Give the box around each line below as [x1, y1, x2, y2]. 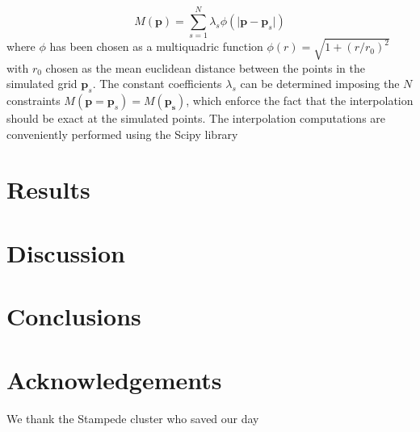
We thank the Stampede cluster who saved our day [6, 409, 259, 426]
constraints [6, 92, 61, 109]
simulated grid [6, 75, 78, 92]
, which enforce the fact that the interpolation [186, 92, 414, 109]
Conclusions [6, 300, 141, 333]
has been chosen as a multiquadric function [49, 38, 263, 55]
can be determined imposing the [240, 75, 400, 92]
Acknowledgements [6, 363, 222, 396]
